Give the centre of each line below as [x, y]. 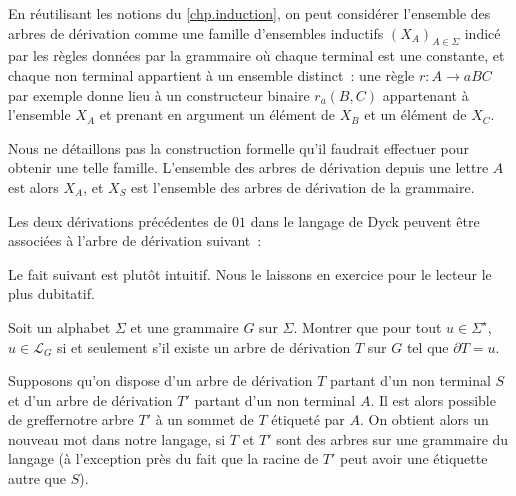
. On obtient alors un [424, 419]
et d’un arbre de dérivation [90, 399]
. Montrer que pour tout [367, 326]
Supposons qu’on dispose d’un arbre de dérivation [160, 380]
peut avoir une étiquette [413, 458]
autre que [37, 478]
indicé [482, 32]
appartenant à [425, 94]
